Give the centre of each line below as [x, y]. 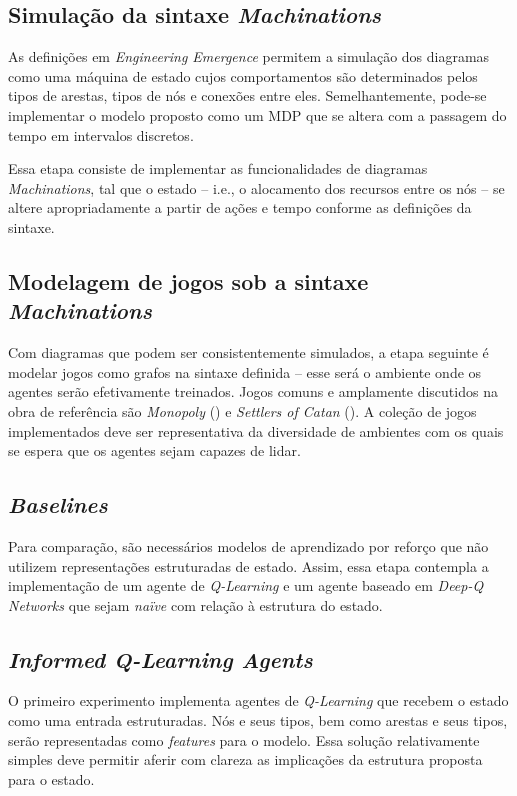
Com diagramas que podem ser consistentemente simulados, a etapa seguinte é [248, 352]
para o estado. [51, 778]
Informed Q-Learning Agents [160, 658]
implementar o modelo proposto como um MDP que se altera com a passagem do [257, 114]
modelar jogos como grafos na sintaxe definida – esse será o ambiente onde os [245, 371]
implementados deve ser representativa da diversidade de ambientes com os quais [256, 430]
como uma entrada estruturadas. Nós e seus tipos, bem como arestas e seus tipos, [258, 720]
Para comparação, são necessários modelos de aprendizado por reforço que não [248, 545]
